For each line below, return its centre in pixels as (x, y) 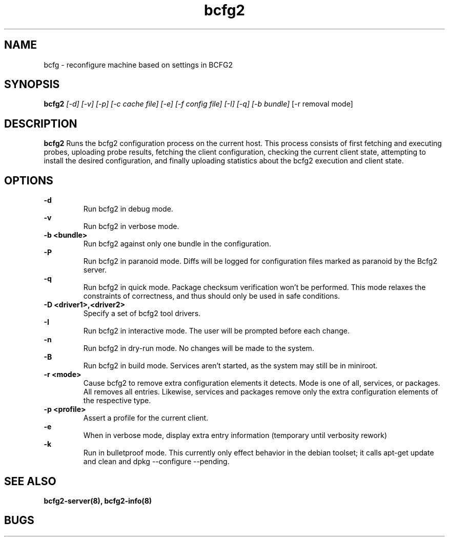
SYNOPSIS (32, 85)
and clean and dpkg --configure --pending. (156, 462)
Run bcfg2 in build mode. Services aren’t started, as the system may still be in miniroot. (230, 366)
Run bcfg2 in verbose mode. (131, 226)
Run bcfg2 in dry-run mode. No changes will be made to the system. (199, 348)
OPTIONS (29, 180)
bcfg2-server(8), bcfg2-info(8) (98, 501)
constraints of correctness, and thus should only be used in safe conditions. (212, 296)
